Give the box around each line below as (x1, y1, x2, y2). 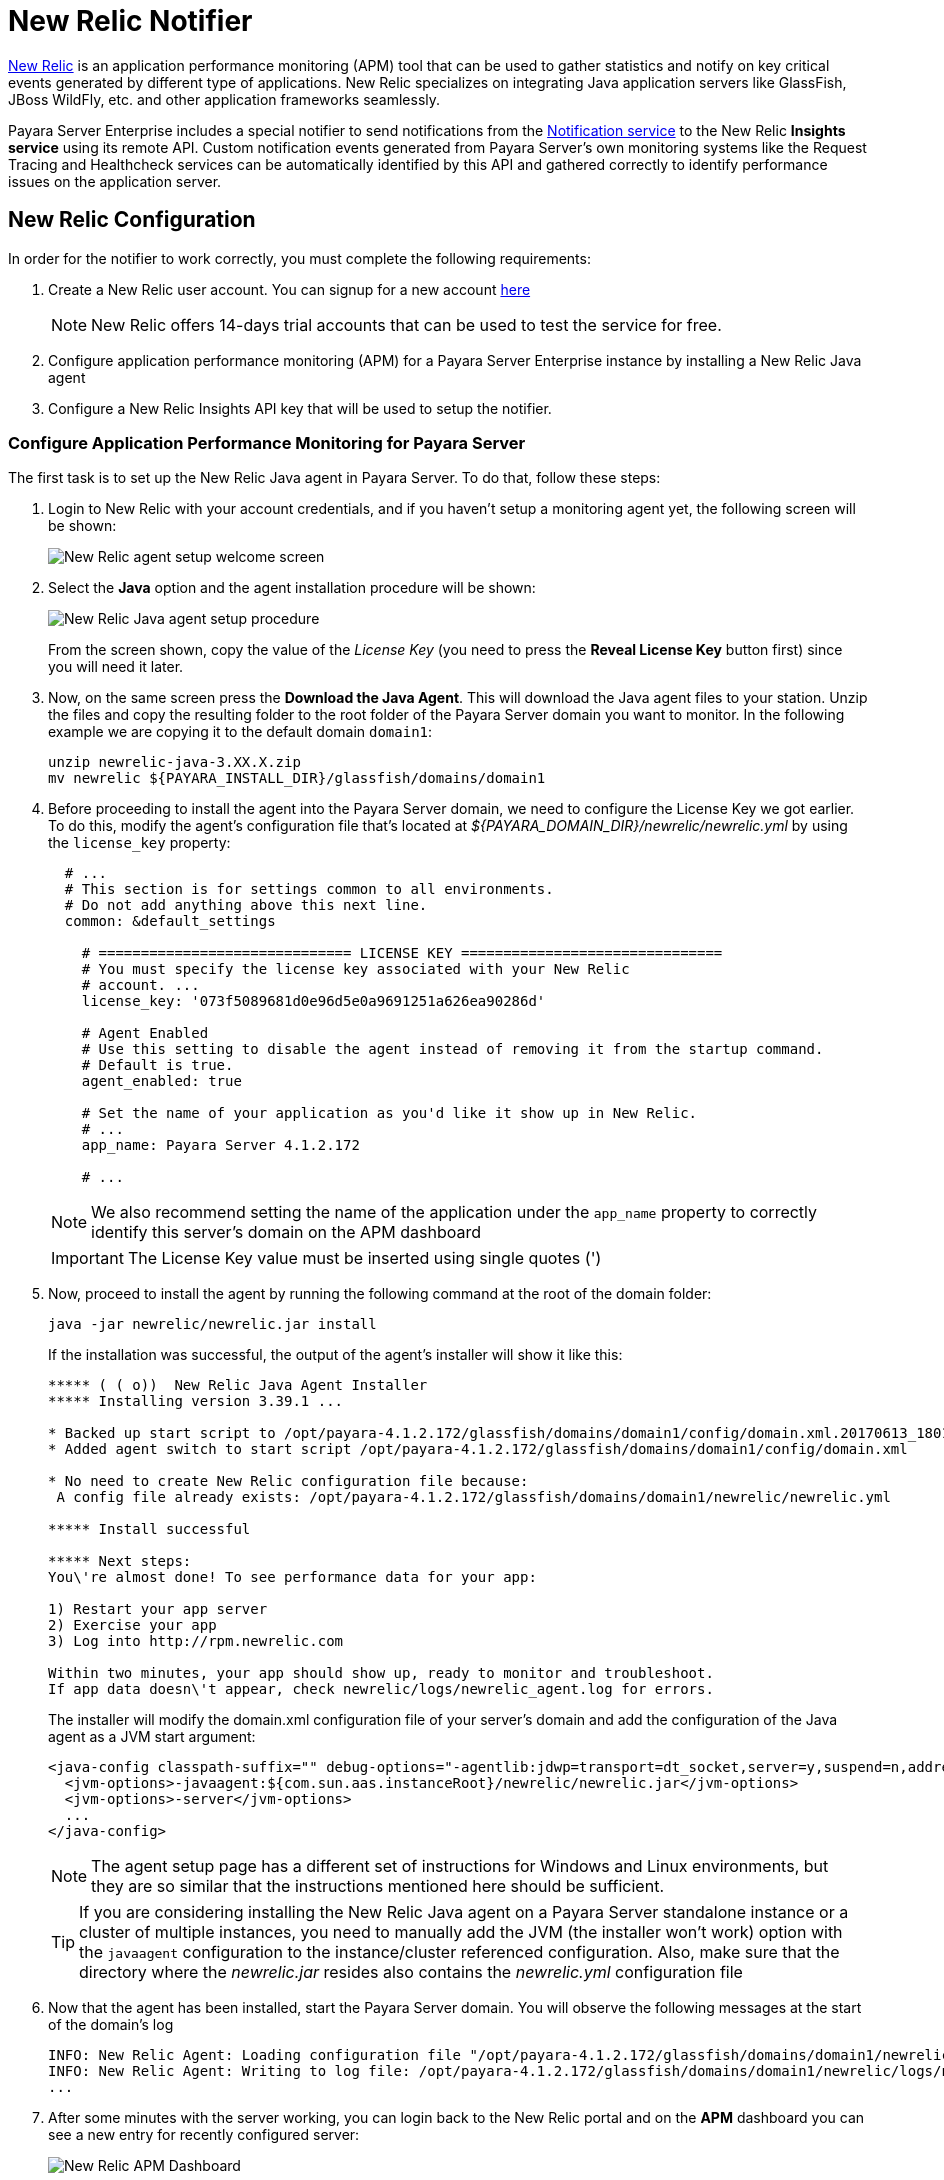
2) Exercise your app (48, 1617, 217, 1634)
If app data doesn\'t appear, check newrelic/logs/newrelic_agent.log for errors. (48, 1681, 714, 1698)
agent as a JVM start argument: (48, 1728, 256, 1746)
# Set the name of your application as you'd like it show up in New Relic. (81, 1105, 698, 1122)
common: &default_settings (64, 913, 276, 930)
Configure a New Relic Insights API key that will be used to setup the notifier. (48, 399, 552, 417)
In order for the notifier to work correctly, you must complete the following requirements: (8, 249, 591, 267)
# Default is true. (81, 1057, 234, 1074)
